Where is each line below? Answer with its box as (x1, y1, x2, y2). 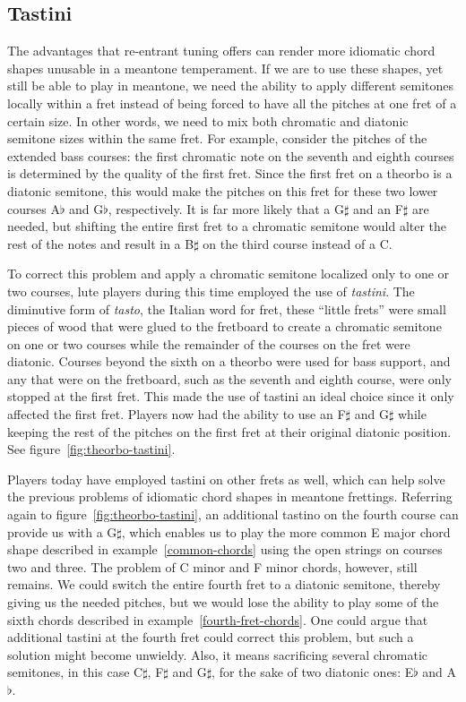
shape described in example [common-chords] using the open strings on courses (7, 540, 443, 559)
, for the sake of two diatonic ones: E (211, 663, 414, 681)
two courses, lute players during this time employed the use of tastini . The (7, 281, 415, 300)
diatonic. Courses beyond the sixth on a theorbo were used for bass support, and (7, 352, 451, 371)
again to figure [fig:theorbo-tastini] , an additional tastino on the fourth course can (7, 505, 459, 524)
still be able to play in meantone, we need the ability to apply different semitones (7, 76, 454, 95)
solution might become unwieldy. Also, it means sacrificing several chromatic (7, 645, 428, 663)
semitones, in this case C (7, 663, 143, 681)
